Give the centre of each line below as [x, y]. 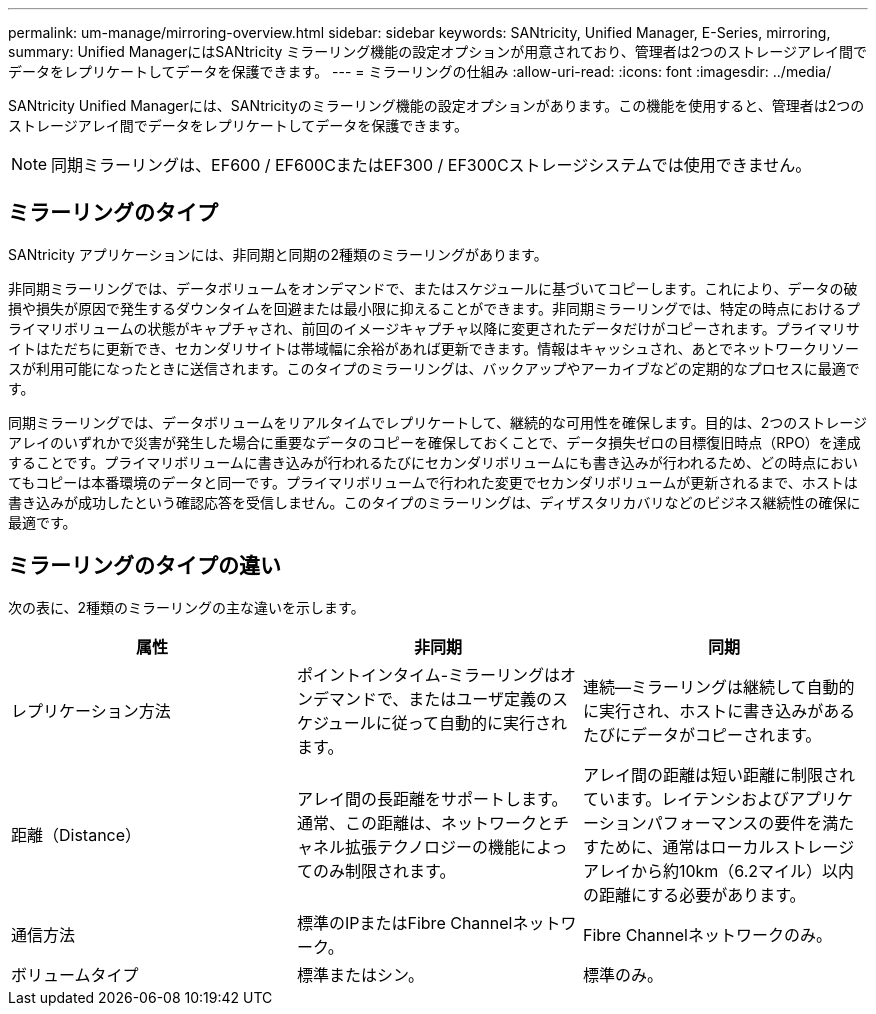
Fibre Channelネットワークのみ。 [707, 934]
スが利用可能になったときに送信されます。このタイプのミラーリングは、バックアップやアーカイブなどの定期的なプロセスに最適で [434, 368]
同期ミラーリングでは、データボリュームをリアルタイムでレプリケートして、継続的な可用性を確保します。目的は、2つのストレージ [437, 422]
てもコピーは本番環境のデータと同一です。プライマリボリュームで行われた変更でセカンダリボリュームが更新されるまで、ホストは [433, 482]
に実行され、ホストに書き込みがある [719, 710]
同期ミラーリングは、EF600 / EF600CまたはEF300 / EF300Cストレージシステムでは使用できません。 [431, 165]
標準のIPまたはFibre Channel [404, 922]
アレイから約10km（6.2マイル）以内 [718, 870]
